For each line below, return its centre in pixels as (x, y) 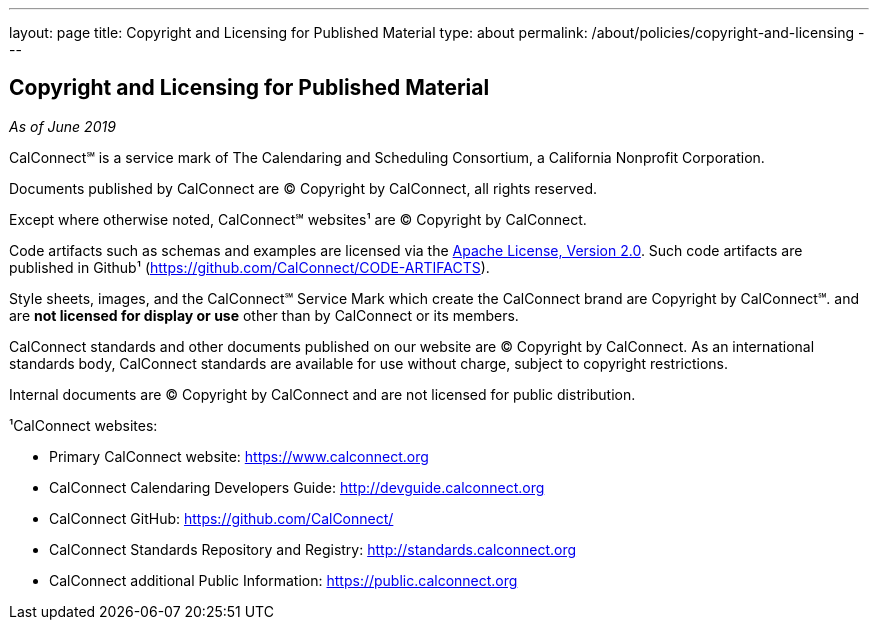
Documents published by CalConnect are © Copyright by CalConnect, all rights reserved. (303, 188)
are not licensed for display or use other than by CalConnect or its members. (264, 315)
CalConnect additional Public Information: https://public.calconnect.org (283, 580)
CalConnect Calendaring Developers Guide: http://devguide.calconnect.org (297, 487)
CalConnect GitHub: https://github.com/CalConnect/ (221, 518)
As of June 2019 (62, 126)
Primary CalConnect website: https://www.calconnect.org (239, 456)
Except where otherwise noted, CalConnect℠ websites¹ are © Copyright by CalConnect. (298, 219)
